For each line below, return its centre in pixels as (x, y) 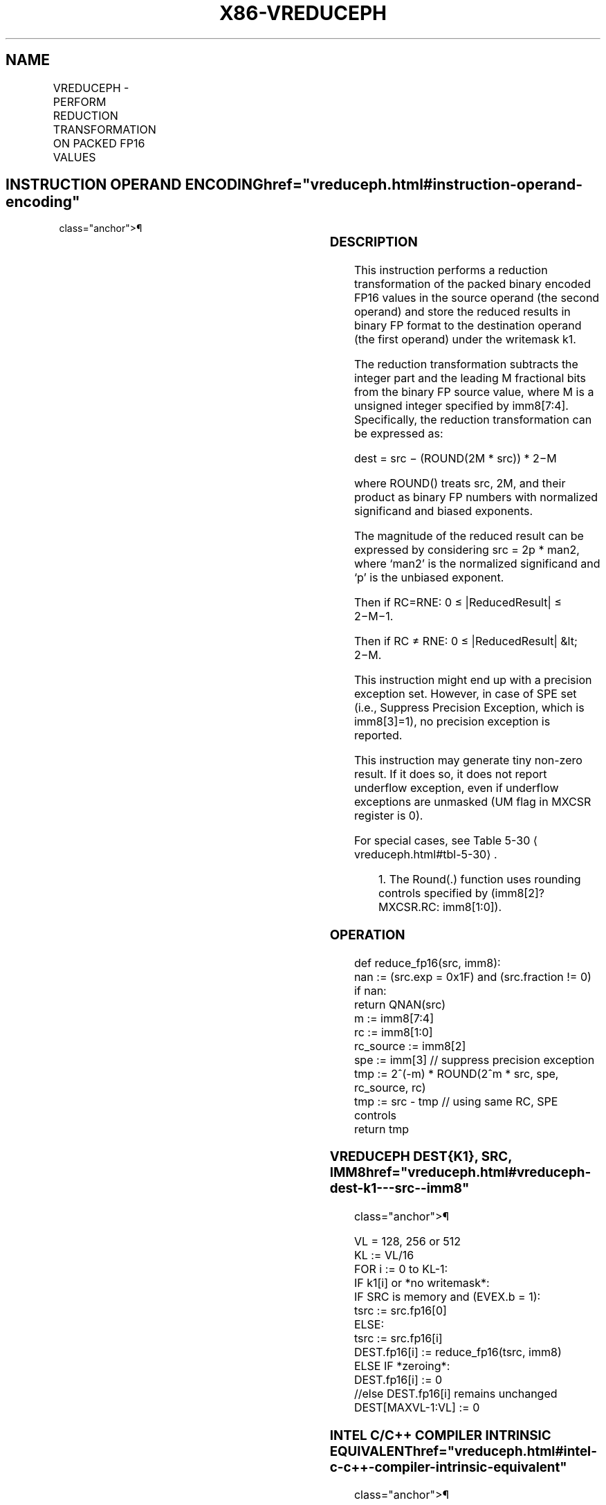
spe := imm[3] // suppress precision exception (474, 1060)
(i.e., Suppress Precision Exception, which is (469, 708)
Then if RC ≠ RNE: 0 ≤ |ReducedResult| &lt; (466, 641)
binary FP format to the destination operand (468, 326)
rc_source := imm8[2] (410, 1046)
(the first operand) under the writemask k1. (465, 340)
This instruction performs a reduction (451, 270)
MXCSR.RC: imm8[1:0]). (440, 907)
